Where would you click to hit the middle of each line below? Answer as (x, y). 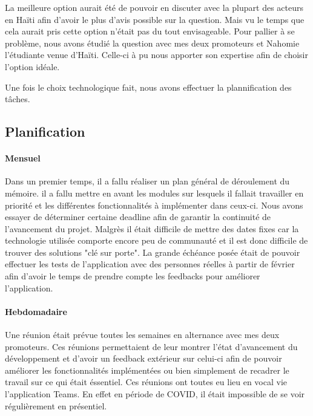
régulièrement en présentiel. (56, 405)
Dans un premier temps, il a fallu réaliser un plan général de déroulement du (147, 181)
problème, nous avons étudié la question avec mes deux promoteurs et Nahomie (152, 43)
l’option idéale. (32, 66)
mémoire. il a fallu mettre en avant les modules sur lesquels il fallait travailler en (154, 193)
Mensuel (23, 158)
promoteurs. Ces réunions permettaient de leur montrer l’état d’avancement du (151, 346)
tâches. (18, 99)
